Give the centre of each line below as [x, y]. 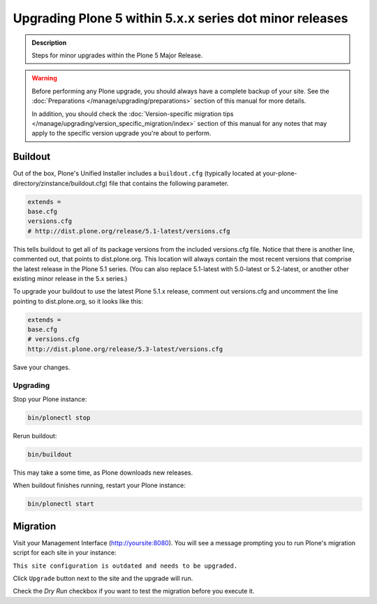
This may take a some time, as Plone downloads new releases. [103, 473]
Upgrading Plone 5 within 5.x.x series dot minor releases [180, 18]
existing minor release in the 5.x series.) [70, 278]
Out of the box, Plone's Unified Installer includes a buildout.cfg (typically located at [137, 173]
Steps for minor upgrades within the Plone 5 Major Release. [117, 55]
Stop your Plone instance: [50, 399]
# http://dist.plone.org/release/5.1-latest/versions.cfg [129, 231]
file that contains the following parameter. [169, 183]
